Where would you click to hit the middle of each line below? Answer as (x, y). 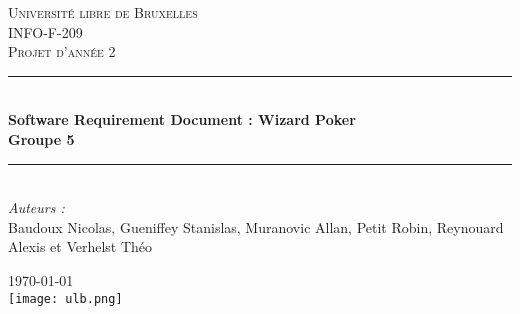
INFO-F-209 (45, 31)
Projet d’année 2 (62, 51)
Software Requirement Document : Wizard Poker (182, 119)
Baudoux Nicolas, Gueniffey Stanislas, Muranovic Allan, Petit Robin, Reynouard (256, 226)
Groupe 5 (41, 138)
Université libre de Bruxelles (103, 12)
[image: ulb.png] (65, 298)
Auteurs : (36, 207)
